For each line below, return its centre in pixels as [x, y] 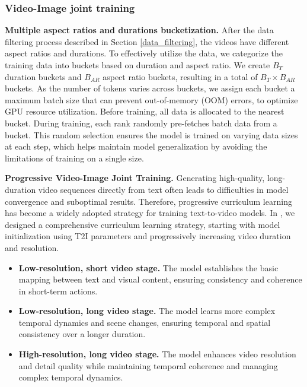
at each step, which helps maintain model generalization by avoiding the [136, 146]
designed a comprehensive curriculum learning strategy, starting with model [143, 224]
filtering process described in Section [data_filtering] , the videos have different [147, 41]
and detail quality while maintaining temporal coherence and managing [148, 365]
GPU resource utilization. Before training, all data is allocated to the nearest [145, 111]
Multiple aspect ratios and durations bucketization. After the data [139, 30]
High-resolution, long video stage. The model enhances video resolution [157, 354]
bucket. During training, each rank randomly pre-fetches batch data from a [141, 123]
